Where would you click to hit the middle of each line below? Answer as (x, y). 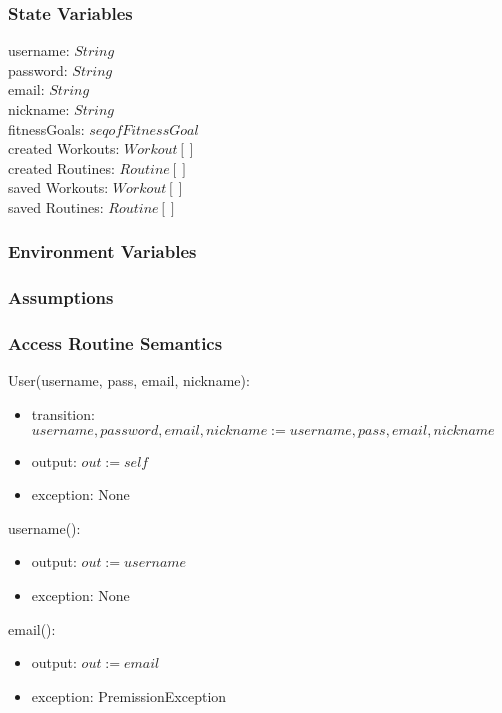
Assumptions (61, 297)
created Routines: (61, 167)
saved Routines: (56, 206)
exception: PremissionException (129, 695)
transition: (63, 414)
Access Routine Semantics (115, 343)
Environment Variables (102, 251)
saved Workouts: (58, 187)
